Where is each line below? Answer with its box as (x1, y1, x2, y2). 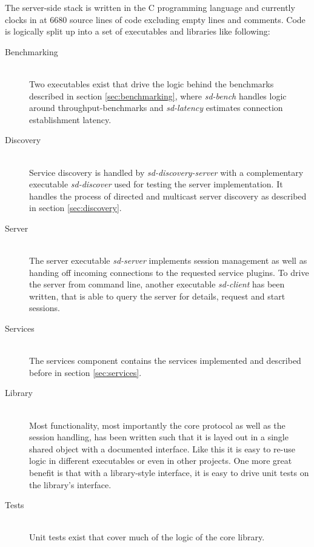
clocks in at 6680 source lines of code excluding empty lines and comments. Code (5, 13, 306, 25)
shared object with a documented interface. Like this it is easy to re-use (29, 442, 295, 455)
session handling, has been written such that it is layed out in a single (29, 431, 289, 443)
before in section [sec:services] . (29, 366, 142, 378)
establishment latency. (29, 113, 112, 126)
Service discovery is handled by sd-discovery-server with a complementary (29, 166, 304, 178)
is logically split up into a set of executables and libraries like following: (5, 25, 270, 38)
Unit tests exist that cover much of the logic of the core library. (29, 531, 265, 543)
